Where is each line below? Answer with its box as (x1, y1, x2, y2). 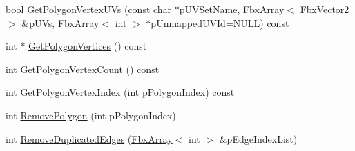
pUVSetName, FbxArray (179, 2, 285, 16)
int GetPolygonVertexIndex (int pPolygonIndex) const (6, 85, 235, 99)
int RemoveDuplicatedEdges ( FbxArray (6, 131, 173, 145)
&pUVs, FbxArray (21, 15, 99, 30)
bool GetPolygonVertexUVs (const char (6, 2, 172, 16)
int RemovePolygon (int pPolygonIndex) (6, 108, 176, 122)
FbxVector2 (300, 2, 349, 16)
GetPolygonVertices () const (28, 39, 147, 53)
